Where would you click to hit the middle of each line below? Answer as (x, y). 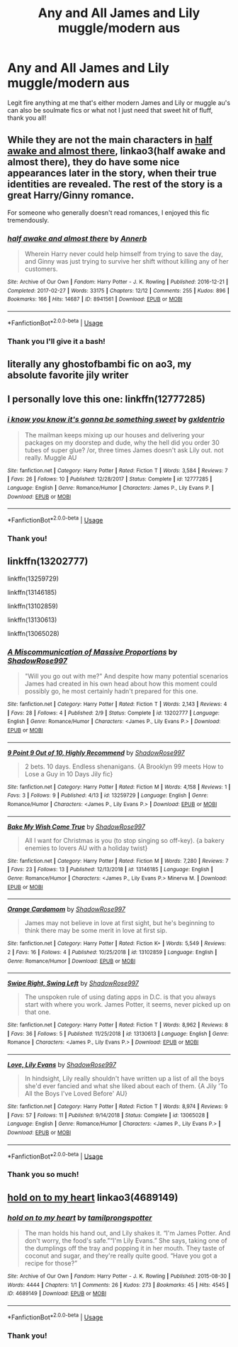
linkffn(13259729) (33, 579)
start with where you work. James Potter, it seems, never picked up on (127, 1005)
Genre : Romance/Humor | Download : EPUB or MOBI (72, 961)
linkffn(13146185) (32, 592)
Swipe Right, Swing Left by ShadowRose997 (73, 983)
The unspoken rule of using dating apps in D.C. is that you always (120, 997)
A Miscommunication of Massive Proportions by (92, 652)
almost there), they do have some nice (93, 162)
